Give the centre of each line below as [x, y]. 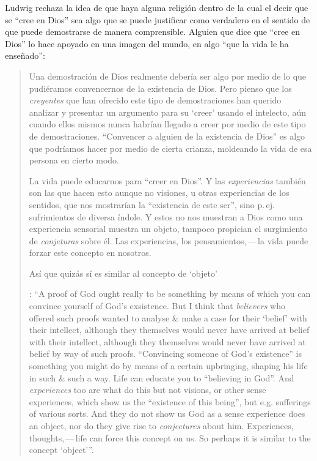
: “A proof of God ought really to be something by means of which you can [170, 294]
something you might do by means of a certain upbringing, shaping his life [168, 366]
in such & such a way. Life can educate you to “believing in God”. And [162, 377]
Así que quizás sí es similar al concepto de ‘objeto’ [123, 273]
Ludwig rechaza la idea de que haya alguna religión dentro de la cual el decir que [157, 7]
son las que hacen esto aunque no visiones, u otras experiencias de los [159, 193]
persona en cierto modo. [74, 160]
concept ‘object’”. [61, 450]
